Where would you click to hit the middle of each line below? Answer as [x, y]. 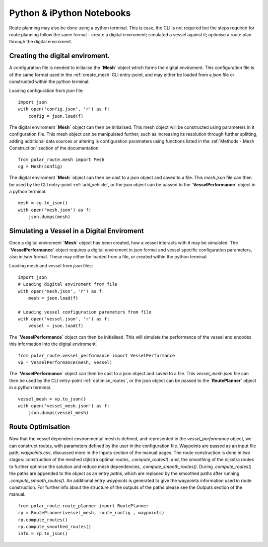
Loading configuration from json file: [46, 91]
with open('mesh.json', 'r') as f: [61, 291]
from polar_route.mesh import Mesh [61, 159]
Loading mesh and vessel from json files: [51, 266]
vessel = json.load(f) [56, 326]
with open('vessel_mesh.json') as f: [64, 406]
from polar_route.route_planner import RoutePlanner [83, 506]
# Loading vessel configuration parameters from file [85, 312]
